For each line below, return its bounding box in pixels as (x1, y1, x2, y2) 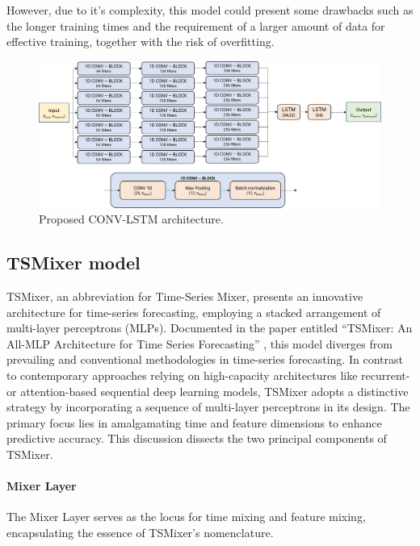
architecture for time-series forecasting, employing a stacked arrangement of (6, 303, 381, 320)
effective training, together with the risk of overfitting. (6, 33, 275, 50)
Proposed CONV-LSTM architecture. (39, 210, 224, 227)
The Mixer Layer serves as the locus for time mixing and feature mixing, (6, 508, 366, 525)
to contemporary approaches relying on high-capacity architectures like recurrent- (6, 366, 410, 383)
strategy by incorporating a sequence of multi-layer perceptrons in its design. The (6, 398, 410, 415)
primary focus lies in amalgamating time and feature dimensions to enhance (6, 414, 382, 431)
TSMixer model (6, 250, 141, 275)
